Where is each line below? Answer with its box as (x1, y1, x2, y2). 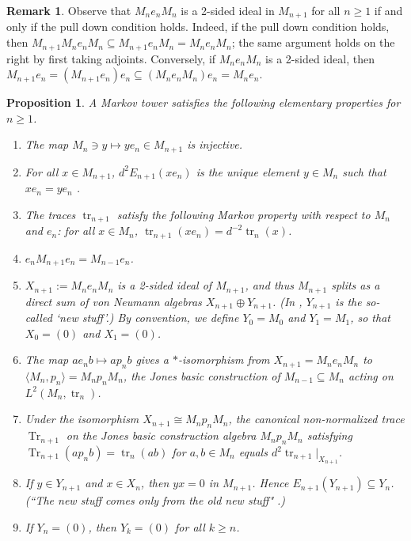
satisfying (306, 427, 352, 444)
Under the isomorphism (25, 410, 139, 427)
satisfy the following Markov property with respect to (116, 206, 371, 222)
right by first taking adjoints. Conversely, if (6, 50, 216, 66)
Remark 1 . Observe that (6, 2, 131, 18)
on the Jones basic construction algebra (66, 427, 257, 444)
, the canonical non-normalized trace (228, 410, 405, 427)
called (25, 309, 52, 326)
